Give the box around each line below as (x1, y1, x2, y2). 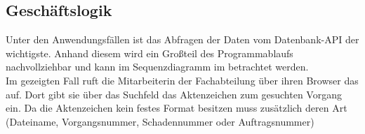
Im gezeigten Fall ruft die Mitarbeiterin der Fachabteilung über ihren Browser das (6, 73, 359, 87)
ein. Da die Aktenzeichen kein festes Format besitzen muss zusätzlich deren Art (6, 100, 347, 115)
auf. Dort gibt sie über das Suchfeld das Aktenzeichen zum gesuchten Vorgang (6, 87, 342, 101)
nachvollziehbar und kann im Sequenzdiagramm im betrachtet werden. (6, 59, 309, 74)
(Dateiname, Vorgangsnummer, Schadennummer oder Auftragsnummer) (6, 114, 314, 128)
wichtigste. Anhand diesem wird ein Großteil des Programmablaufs (6, 45, 293, 60)
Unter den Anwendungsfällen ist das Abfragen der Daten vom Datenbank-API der (6, 32, 359, 47)
